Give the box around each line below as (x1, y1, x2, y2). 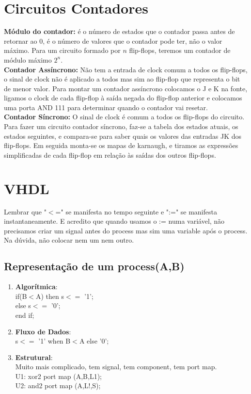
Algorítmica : (15, 281, 58, 292)
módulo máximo (4, 54, 52, 65)
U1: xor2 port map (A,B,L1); (15, 371, 102, 381)
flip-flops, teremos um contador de (129, 45, 231, 55)
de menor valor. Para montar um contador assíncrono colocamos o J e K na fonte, (4, 83, 248, 93)
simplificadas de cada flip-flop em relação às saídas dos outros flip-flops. (4, 149, 216, 160)
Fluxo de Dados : (15, 326, 71, 336)
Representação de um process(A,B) (4, 259, 185, 274)
